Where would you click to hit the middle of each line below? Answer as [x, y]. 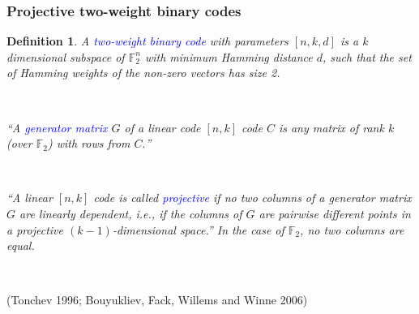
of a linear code [162, 127]
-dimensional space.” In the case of [198, 229]
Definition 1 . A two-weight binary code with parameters [148, 41]
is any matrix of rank [331, 127]
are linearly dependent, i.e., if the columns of [131, 213]
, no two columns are [352, 229]
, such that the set [367, 56]
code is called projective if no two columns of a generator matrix [252, 198]
